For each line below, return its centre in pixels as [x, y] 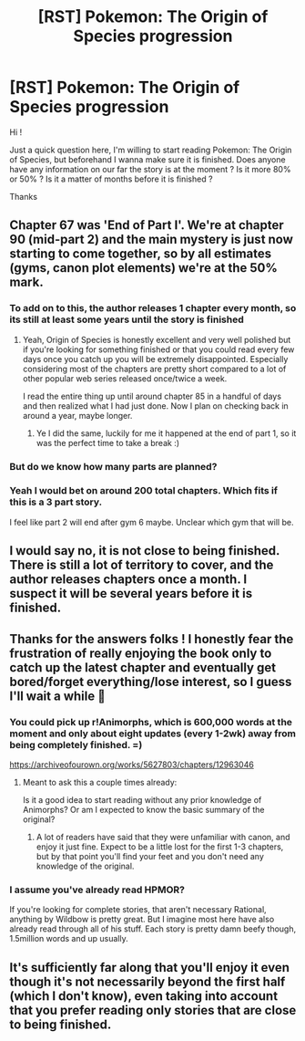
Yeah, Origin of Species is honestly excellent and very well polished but [157, 339]
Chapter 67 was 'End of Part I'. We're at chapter [147, 225]
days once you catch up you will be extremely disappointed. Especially [155, 359]
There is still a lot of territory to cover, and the [142, 565]
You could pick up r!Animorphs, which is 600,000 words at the [151, 722]
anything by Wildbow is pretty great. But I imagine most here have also [142, 920]
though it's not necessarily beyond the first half [147, 981]
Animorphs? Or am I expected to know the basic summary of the [144, 809]
